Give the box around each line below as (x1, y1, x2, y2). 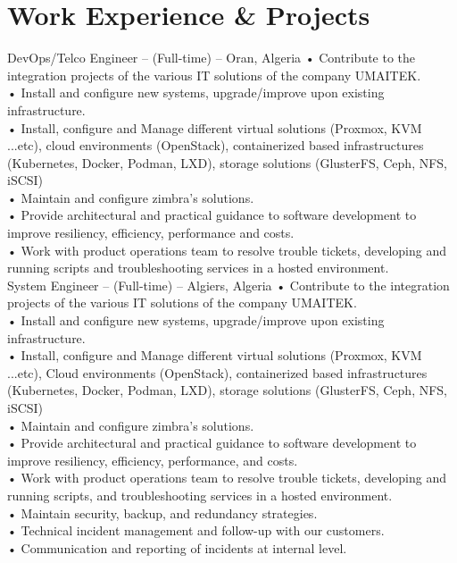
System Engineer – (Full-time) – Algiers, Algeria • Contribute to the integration (7, 275, 450, 294)
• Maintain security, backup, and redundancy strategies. (7, 503, 318, 522)
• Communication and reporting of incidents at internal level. (7, 538, 347, 557)
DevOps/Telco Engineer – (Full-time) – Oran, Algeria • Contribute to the (7, 48, 416, 67)
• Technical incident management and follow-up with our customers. (7, 521, 385, 540)
